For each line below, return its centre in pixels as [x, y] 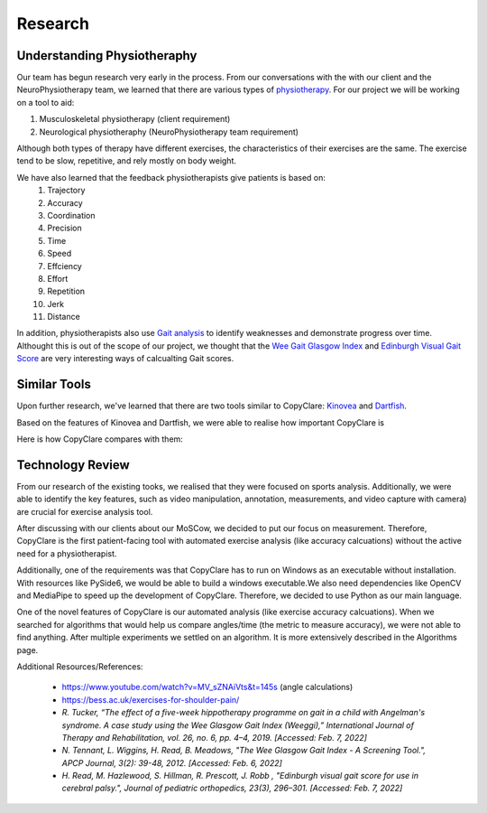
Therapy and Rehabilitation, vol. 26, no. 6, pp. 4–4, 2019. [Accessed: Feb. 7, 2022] [214, 737]
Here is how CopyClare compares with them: [100, 439]
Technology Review [73, 465]
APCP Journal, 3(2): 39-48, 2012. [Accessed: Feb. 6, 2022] [172, 762]
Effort [58, 278]
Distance [64, 317]
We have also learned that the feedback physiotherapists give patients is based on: [171, 177]
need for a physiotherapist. [67, 553]
